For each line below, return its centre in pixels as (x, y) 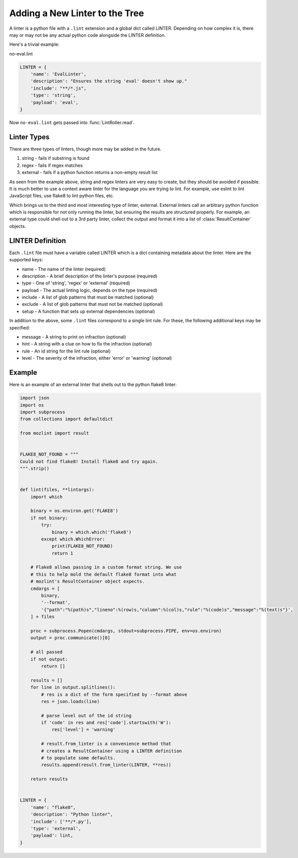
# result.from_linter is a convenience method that (106, 744)
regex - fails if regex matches (52, 165)
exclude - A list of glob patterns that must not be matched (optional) (92, 304)
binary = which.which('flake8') (92, 532)
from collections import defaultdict (66, 419)
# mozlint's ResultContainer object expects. (88, 582)
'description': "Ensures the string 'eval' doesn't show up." (109, 81)
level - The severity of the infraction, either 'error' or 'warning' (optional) (97, 358)
